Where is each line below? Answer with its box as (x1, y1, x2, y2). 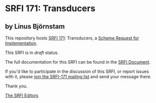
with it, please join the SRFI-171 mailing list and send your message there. (5, 74, 152, 79)
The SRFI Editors (5, 93, 39, 98)
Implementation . (5, 40, 38, 46)
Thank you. (5, 83, 28, 89)
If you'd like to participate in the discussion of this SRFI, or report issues (5, 69, 149, 74)
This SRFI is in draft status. (5, 50, 59, 55)
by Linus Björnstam (5, 22, 65, 31)
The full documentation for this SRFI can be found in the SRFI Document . (5, 59, 151, 65)
